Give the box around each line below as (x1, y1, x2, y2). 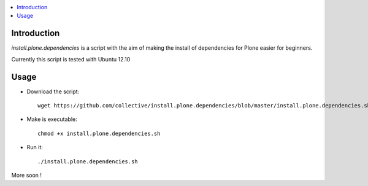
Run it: (26, 144, 43, 151)
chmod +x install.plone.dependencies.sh (37, 130, 161, 137)
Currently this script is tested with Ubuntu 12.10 (11, 55, 131, 63)
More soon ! (11, 171, 42, 179)
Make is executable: (26, 115, 77, 123)
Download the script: (26, 88, 80, 95)
